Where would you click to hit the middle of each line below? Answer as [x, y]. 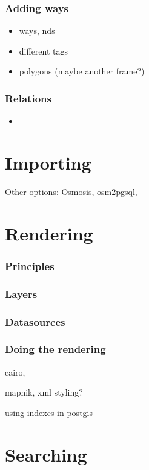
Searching [46, 454]
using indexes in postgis [49, 412]
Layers [21, 293]
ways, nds [37, 31]
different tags [44, 51]
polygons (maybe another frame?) [82, 71]
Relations [28, 98]
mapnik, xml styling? [44, 392]
